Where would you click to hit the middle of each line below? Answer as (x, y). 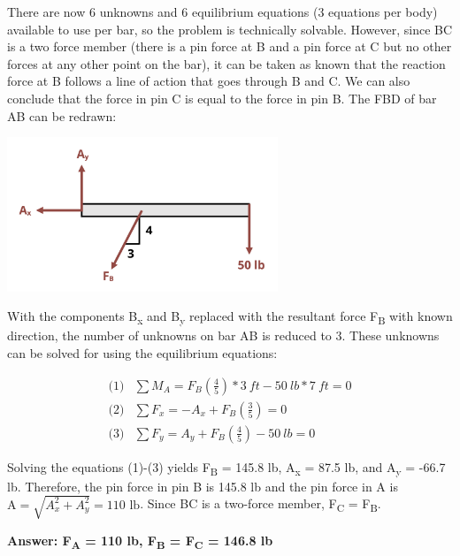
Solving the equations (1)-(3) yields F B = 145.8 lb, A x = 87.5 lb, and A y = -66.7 (226, 468)
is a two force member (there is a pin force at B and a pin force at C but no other (230, 46)
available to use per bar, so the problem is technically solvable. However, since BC (230, 29)
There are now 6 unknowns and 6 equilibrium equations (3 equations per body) (222, 11)
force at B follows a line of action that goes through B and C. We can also (209, 81)
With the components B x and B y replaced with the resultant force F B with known (230, 317)
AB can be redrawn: (62, 115)
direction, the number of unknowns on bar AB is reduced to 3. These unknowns (223, 335)
